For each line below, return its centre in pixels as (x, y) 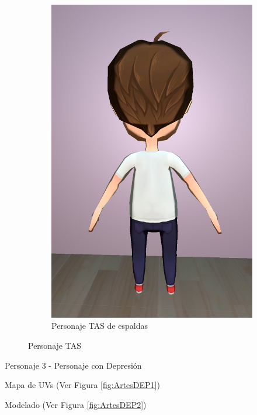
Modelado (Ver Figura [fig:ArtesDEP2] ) (76, 404)
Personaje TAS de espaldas (100, 326)
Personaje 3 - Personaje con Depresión (73, 365)
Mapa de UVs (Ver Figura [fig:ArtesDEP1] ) (82, 385)
